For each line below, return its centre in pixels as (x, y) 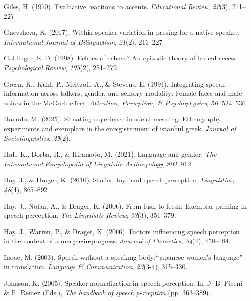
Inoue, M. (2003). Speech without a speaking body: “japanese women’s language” (123, 257)
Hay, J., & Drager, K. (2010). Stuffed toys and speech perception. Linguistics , (119, 180)
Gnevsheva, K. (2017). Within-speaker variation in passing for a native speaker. (122, 32)
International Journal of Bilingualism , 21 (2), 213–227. (84, 41)
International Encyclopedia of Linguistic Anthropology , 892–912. (98, 163)
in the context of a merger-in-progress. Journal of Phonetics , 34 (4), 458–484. (117, 241)
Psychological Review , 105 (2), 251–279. (61, 67)
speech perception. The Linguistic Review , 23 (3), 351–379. (90, 215)
